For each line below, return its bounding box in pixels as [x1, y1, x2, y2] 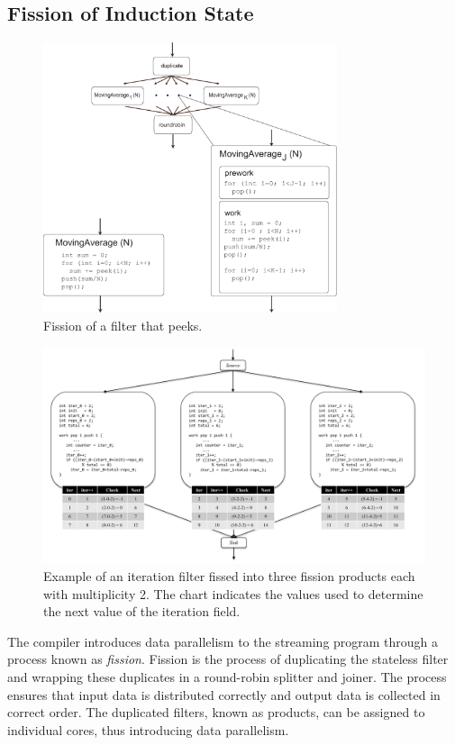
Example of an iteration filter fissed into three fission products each [43, 567, 415, 586]
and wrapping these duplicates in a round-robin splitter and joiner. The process [7, 668, 447, 686]
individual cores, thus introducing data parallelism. [7, 720, 289, 739]
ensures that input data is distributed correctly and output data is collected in [7, 685, 441, 704]
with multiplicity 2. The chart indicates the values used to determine [43, 584, 423, 603]
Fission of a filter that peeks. [43, 315, 203, 334]
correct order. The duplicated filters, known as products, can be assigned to [7, 703, 425, 722]
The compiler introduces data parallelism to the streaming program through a [7, 631, 439, 650]
